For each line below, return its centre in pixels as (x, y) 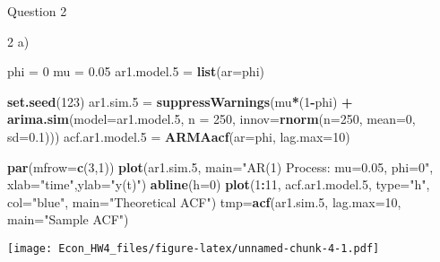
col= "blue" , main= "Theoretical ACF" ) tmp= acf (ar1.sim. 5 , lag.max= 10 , (204, 201)
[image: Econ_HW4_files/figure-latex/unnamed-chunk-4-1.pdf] (194, 248)
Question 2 (37, 11)
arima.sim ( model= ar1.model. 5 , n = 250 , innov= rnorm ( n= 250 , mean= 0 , (211, 119)
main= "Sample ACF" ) (68, 219)
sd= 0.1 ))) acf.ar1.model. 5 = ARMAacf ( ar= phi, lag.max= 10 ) (179, 136)
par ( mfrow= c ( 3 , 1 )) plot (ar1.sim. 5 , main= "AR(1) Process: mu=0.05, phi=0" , (220, 166)
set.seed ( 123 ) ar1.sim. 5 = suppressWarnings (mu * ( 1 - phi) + (180, 101)
